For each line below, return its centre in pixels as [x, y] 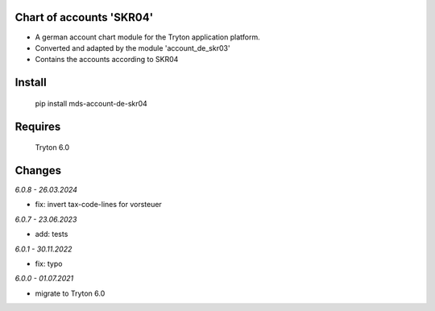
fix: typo [49, 263]
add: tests [52, 234]
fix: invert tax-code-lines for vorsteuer [99, 205]
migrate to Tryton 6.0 [70, 293]
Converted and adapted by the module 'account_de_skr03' [133, 48]
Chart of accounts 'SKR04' [84, 17]
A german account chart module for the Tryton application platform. [148, 37]
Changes [38, 170]
